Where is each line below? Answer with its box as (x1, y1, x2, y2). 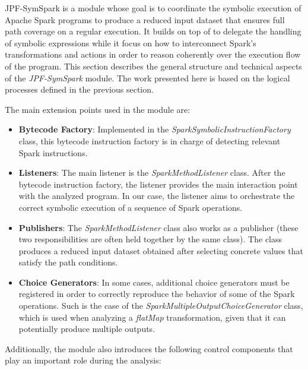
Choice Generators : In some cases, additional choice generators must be (18, 276, 290, 288)
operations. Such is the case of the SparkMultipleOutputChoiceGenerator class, (18, 299, 303, 312)
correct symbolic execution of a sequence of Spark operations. (18, 201, 243, 213)
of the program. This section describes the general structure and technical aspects (5, 59, 302, 72)
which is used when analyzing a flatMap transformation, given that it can (18, 311, 286, 323)
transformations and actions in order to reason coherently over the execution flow (5, 48, 301, 61)
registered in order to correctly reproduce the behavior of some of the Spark (18, 287, 295, 300)
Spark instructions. (18, 146, 88, 159)
